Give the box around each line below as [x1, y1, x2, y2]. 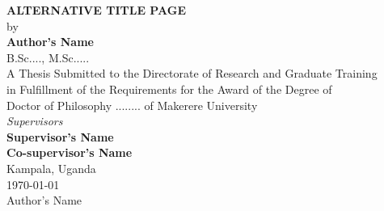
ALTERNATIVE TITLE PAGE [6, 2, 186, 18]
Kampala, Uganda [6, 159, 96, 176]
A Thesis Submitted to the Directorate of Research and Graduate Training [6, 65, 378, 82]
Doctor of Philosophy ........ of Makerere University [6, 96, 258, 113]
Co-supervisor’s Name [6, 144, 133, 161]
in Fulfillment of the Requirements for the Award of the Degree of [6, 80, 332, 97]
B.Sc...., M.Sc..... [6, 49, 90, 65]
